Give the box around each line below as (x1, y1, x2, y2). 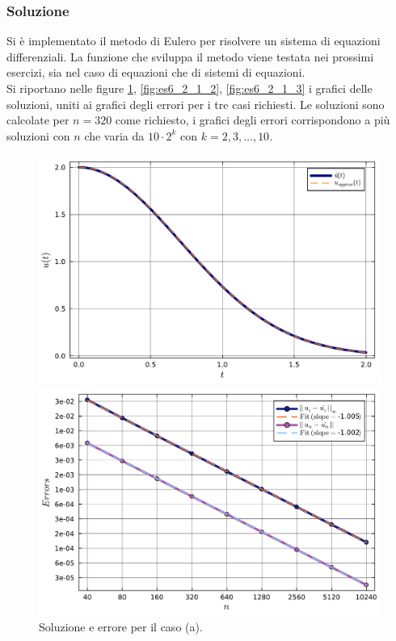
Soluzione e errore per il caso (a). (39, 618, 203, 635)
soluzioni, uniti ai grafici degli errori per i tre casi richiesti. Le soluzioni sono (6, 95, 385, 112)
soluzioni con (6, 127, 70, 144)
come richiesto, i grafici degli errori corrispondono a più (115, 111, 390, 128)
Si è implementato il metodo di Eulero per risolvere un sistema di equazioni (6, 32, 381, 49)
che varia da (84, 127, 145, 144)
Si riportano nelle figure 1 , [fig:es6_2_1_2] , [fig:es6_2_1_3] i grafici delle (6, 80, 373, 96)
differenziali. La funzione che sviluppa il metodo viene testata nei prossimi (6, 48, 374, 65)
